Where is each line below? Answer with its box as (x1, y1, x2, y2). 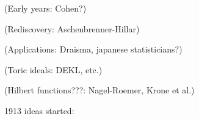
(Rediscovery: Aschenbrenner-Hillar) (4, 22, 140, 35)
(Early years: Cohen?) (4, 2, 87, 14)
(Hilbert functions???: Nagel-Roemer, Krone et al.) (4, 84, 195, 96)
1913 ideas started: (4, 104, 74, 117)
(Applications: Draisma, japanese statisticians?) (4, 43, 183, 56)
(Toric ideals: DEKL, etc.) (4, 63, 103, 76)
